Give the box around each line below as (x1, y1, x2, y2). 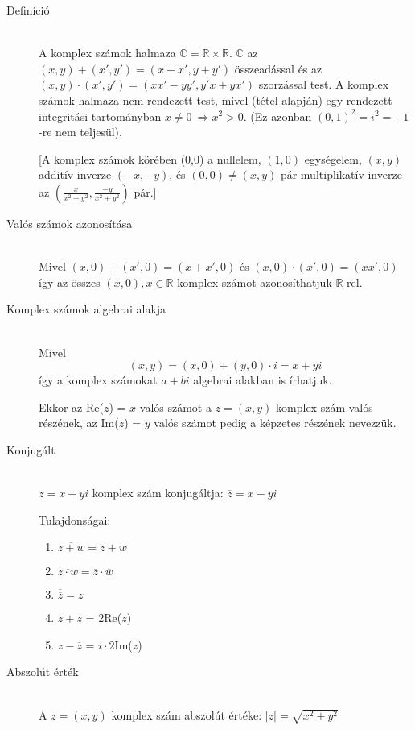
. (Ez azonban (243, 107, 312, 124)
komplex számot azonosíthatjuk (177, 273, 332, 290)
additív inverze (39, 166, 112, 183)
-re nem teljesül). (39, 123, 122, 140)
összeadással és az (234, 60, 323, 77)
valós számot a (139, 398, 212, 415)
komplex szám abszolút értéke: (111, 706, 262, 723)
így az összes (39, 273, 101, 290)
